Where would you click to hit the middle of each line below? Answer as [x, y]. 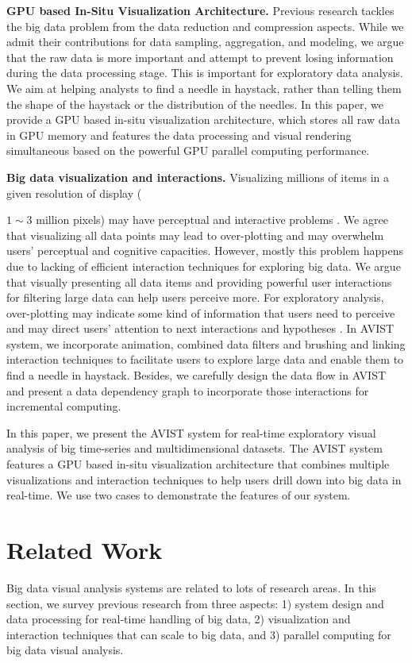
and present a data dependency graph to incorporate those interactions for [188, 390]
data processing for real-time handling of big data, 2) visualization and [179, 619]
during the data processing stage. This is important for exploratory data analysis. [205, 73]
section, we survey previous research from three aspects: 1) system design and [195, 603]
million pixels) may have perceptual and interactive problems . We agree [212, 220]
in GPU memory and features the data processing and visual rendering [179, 135]
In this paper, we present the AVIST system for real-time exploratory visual [191, 432]
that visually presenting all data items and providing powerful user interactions [199, 281]
